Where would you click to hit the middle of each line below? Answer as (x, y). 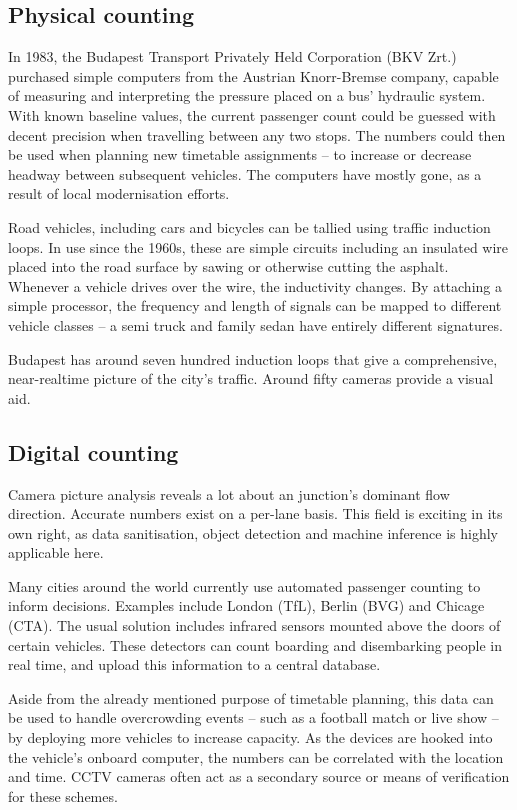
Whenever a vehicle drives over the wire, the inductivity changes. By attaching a (255, 285)
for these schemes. (63, 795)
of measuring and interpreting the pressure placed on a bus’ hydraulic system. (247, 95)
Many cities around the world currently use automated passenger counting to (244, 585)
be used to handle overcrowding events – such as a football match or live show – (253, 717)
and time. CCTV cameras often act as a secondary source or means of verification (259, 776)
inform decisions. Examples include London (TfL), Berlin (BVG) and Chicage (246, 605)
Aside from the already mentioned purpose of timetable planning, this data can (251, 697)
